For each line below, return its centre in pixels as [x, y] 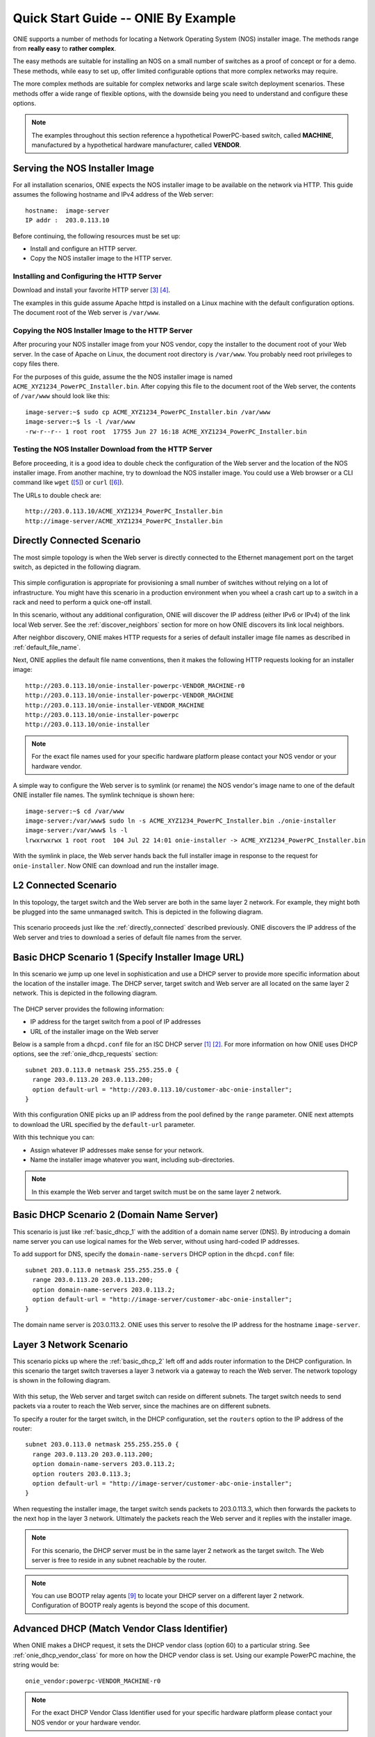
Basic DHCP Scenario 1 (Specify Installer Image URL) [128, 957]
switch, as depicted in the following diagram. [77, 567]
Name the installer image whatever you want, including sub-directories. [133, 1160]
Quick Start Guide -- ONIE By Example [124, 18]
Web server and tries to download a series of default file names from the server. [127, 937]
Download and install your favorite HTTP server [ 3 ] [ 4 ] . [92, 290]
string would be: [36, 1665]
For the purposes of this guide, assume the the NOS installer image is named [123, 377]
